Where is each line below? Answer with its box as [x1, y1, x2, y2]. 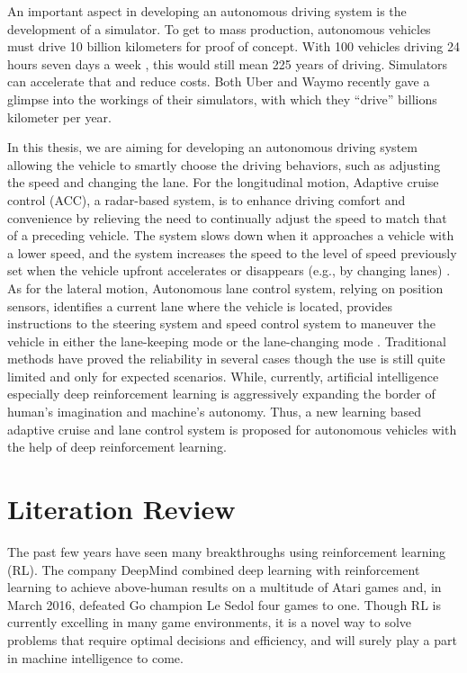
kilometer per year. [7, 107, 112, 126]
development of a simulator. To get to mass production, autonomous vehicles [7, 19, 431, 38]
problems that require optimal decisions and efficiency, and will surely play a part [7, 630, 457, 649]
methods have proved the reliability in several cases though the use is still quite [7, 349, 445, 368]
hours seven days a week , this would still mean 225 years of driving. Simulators [7, 54, 448, 73]
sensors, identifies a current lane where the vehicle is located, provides [7, 296, 393, 315]
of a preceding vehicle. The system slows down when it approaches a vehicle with [7, 226, 454, 245]
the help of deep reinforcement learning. [7, 437, 227, 456]
